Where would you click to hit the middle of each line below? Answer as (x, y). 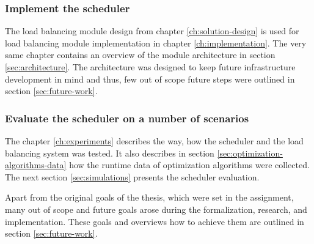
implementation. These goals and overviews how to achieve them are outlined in (155, 221)
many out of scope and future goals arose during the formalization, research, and (156, 209)
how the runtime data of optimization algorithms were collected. (189, 165)
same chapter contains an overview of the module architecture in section (140, 55)
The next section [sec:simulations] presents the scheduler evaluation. (132, 176)
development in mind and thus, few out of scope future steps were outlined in (150, 79)
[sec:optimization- (250, 153)
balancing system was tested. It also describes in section (110, 153)
